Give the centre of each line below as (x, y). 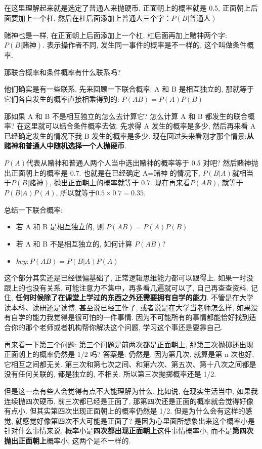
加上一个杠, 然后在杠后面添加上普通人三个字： (95, 17)
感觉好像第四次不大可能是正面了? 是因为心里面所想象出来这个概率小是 (139, 420)
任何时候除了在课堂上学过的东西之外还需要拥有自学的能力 (111, 297)
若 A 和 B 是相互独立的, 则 (60, 227)
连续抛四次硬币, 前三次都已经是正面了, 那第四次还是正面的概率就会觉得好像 (129, 401)
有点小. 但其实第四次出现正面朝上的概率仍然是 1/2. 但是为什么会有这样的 (125, 411)
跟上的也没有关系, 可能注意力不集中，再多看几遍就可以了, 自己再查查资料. (126, 287)
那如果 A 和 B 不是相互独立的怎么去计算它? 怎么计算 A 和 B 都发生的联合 (126, 116)
